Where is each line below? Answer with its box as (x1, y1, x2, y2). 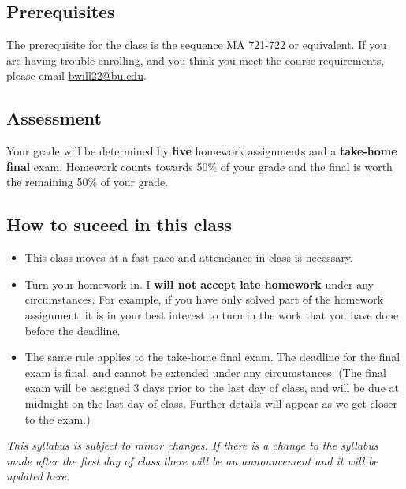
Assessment (6, 106, 102, 130)
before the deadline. (24, 322, 121, 338)
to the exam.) (24, 410, 91, 427)
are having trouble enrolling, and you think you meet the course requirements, (6, 51, 385, 68)
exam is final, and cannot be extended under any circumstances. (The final (24, 364, 386, 380)
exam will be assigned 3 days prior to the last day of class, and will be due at (24, 379, 399, 396)
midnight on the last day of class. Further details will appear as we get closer (24, 394, 397, 411)
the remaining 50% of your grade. (6, 174, 169, 190)
